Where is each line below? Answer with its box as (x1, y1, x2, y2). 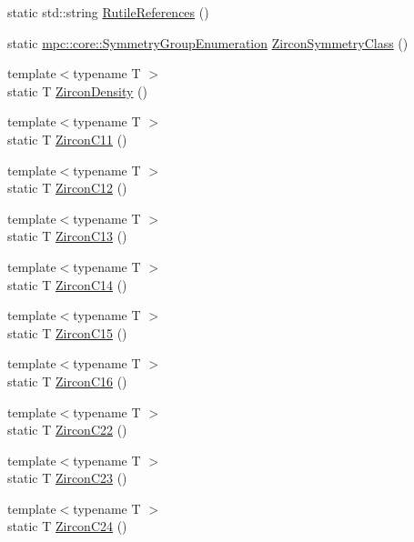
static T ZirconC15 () (7, 323, 127, 342)
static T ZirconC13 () (7, 226, 127, 246)
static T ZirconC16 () (7, 371, 127, 390)
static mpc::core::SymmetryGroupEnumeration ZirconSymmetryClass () (7, 33, 409, 52)
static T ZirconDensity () (7, 81, 147, 100)
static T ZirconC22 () (7, 420, 127, 439)
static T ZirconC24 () (7, 517, 127, 536)
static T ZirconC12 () (7, 178, 127, 197)
